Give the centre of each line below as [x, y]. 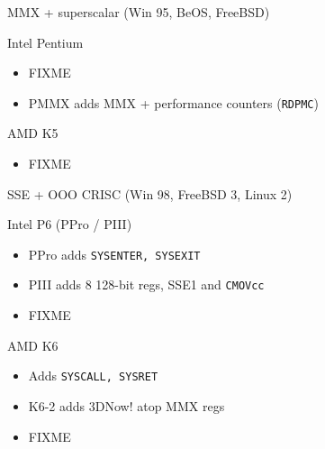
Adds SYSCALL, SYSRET [93, 376]
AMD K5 [33, 133]
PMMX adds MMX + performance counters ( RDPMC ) [173, 102]
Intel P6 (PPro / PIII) [70, 224]
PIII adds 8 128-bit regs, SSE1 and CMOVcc [146, 284]
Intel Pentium [45, 42]
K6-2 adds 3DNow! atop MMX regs [126, 405]
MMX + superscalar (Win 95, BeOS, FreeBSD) [139, 12]
